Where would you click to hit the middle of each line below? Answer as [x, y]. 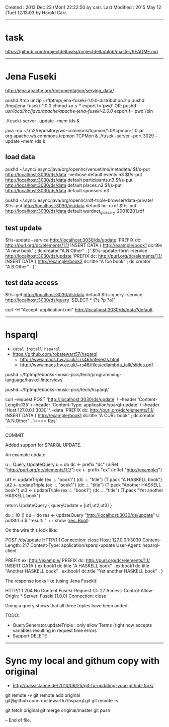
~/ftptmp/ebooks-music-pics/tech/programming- [70, 375]
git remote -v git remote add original [43, 695]
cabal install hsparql [36, 349]
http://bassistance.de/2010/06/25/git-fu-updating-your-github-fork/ [83, 685]
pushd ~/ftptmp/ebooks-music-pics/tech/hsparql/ [57, 390]
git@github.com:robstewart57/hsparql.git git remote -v [62, 700]
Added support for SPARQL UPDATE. [44, 445]
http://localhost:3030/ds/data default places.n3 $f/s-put [64, 185]
